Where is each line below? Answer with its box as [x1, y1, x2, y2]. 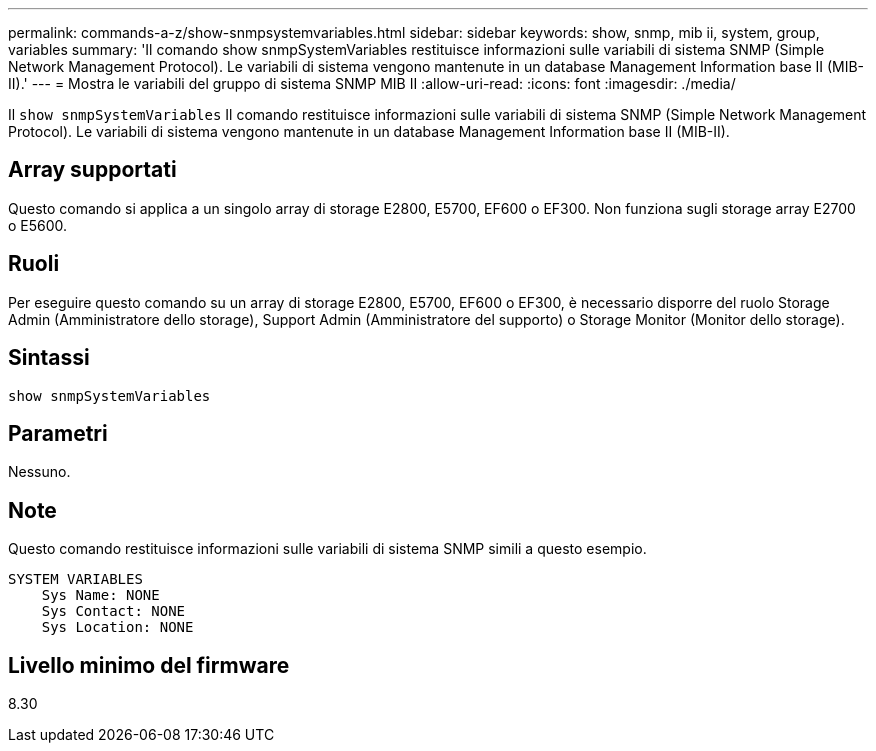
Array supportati [8, 157, 177, 183]
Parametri [8, 420, 108, 446]
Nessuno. [8, 463, 71, 481]
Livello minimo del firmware [8, 652, 290, 678]
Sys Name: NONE [41, 587, 160, 604]
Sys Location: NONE [41, 619, 194, 636]
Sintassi [8, 345, 90, 371]
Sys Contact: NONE [41, 603, 186, 620]
